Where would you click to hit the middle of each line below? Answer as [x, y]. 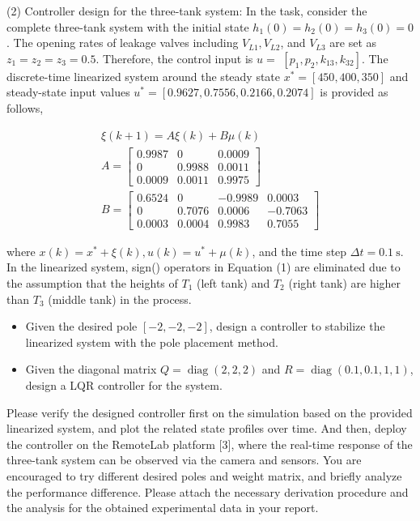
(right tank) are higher [345, 283]
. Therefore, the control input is [174, 58]
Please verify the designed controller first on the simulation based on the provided [210, 412]
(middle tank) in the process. [120, 299]
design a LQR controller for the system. [124, 385]
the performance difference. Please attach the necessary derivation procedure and [208, 491]
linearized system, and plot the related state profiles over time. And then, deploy [207, 428]
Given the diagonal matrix [91, 369]
